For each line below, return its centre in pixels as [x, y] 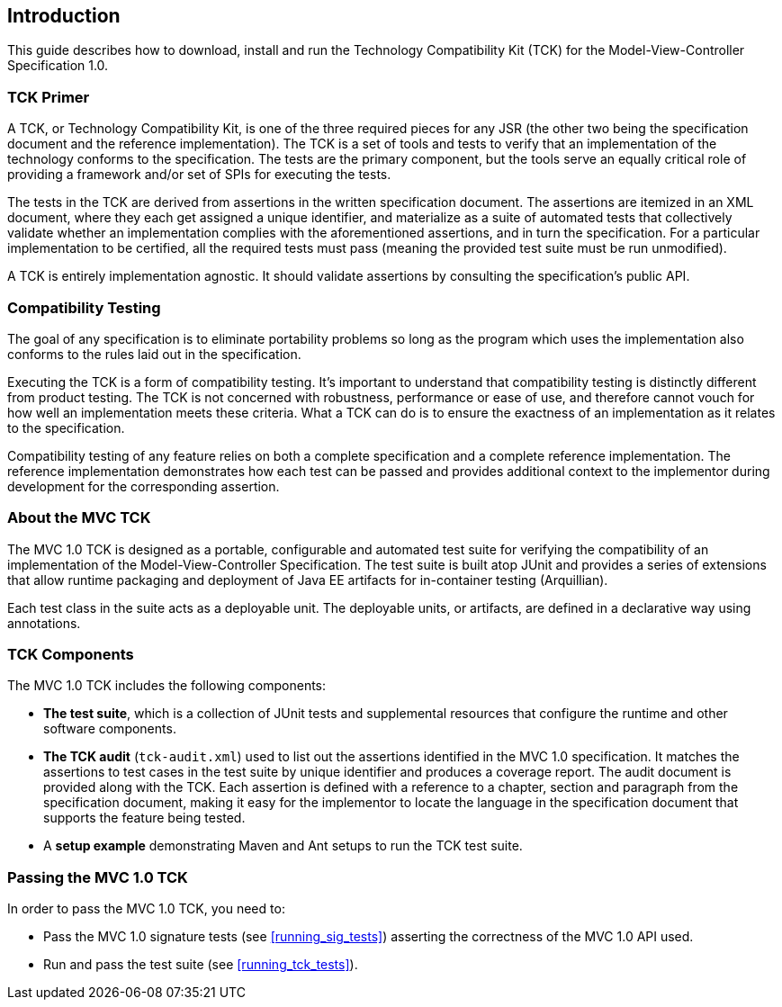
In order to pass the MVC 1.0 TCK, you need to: [146, 909]
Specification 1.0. [58, 66]
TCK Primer [49, 97]
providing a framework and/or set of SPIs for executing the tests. [199, 175]
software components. [110, 729]
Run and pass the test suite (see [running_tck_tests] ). [201, 965]
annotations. [44, 623]
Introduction [64, 16]
